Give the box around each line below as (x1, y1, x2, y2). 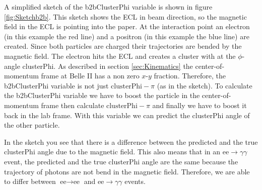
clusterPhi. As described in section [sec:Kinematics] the (22, 60, 193, 71)
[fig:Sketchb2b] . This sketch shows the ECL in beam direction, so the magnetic (4, 11, 247, 22)
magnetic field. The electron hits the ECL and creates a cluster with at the (4, 50, 236, 61)
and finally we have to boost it (152, 100, 247, 110)
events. (124, 176, 146, 186)
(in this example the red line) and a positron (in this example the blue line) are (4, 31, 249, 41)
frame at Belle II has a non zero (41, 70, 140, 81)
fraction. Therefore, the (154, 70, 226, 81)
